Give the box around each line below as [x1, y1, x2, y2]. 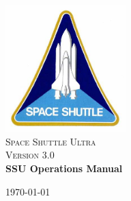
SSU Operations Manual [5, 161, 123, 175]
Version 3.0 [5, 147, 55, 162]
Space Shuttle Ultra [5, 134, 96, 148]
